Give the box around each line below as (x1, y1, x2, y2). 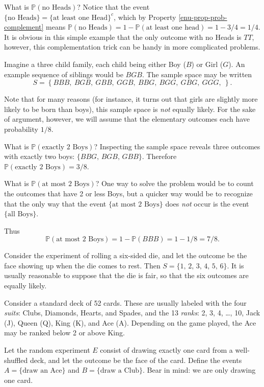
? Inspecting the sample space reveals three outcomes (94, 141, 260, 151)
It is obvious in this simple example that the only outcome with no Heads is (4, 31, 242, 42)
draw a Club (100, 367, 140, 375)
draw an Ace (22, 367, 62, 375)
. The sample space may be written (142, 69, 252, 79)
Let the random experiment (4, 345, 90, 355)
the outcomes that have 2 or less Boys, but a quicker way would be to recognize (4, 188, 253, 198)
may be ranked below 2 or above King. (4, 327, 125, 338)
